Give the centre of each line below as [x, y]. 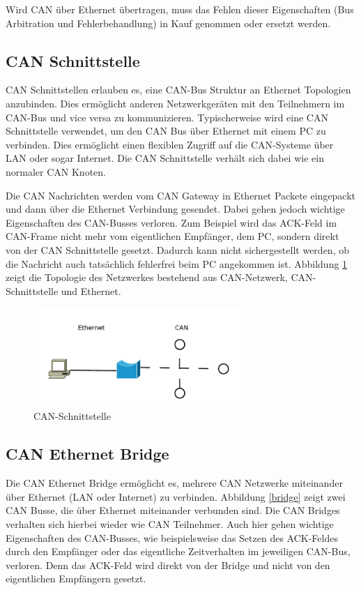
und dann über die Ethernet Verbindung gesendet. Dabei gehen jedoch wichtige [175, 209]
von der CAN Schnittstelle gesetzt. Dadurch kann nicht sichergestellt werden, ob [177, 249]
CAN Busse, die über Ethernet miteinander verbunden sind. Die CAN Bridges [173, 510]
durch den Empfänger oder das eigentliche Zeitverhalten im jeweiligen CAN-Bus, [178, 551]
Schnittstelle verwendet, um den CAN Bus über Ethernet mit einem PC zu [166, 131]
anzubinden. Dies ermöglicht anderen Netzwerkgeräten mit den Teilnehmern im [175, 103]
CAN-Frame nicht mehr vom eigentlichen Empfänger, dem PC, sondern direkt [172, 236]
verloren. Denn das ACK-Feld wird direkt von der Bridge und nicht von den [168, 565]
